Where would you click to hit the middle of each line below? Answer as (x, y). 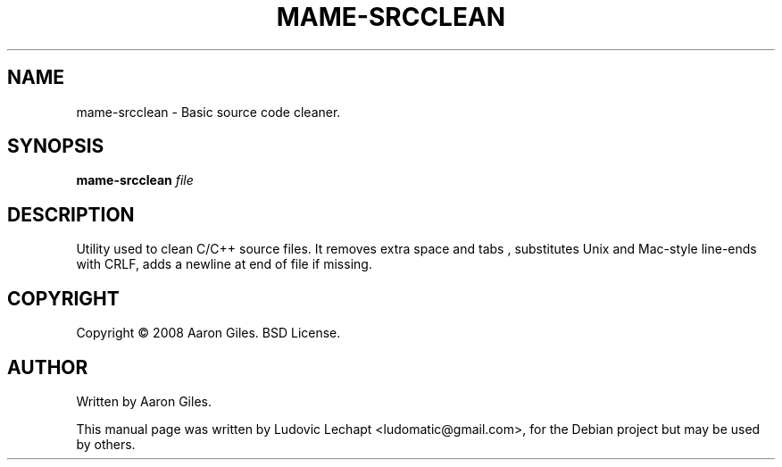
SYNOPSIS (56, 146)
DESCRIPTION (71, 214)
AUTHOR (48, 367)
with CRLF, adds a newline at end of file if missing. (224, 264)
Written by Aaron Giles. (144, 401)
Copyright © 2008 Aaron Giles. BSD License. (208, 333)
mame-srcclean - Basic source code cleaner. (208, 112)
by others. (106, 444)
